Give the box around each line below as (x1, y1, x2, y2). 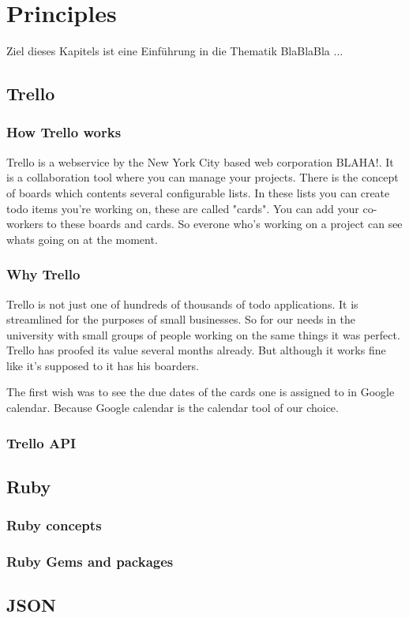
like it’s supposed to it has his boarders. (6, 357, 199, 373)
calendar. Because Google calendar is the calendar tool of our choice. (6, 399, 339, 416)
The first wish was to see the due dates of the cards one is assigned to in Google (6, 384, 395, 400)
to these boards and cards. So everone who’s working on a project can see (47, 215, 403, 232)
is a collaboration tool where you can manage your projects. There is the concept (6, 169, 399, 185)
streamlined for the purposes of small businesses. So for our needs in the (6, 311, 355, 328)
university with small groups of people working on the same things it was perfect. (6, 326, 400, 343)
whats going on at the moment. (6, 230, 158, 247)
